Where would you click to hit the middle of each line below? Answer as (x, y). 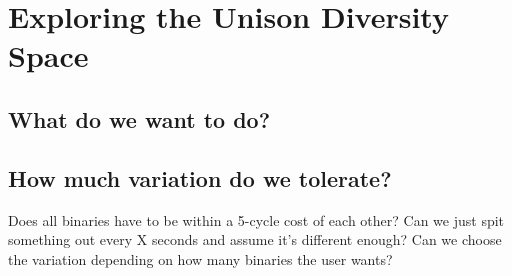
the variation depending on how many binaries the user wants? (200, 258)
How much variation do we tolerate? (200, 177)
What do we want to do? (139, 118)
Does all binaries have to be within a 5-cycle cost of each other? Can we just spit (256, 219)
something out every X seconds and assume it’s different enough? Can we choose (255, 239)
